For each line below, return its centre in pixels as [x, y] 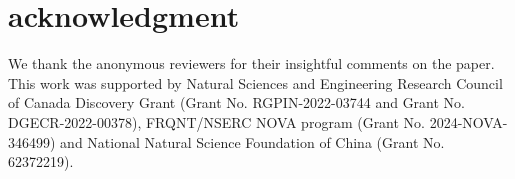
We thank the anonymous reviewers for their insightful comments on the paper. [251, 63]
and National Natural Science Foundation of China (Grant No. [252, 141]
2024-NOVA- [468, 121]
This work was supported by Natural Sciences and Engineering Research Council [255, 82]
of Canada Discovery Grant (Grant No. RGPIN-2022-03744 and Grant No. [237, 102]
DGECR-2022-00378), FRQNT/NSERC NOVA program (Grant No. [217, 121]
